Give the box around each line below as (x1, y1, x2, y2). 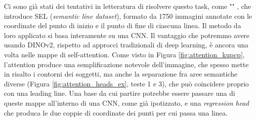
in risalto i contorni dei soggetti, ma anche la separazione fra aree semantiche (4, 69, 238, 79)
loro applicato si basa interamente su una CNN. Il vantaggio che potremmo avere (4, 30, 250, 40)
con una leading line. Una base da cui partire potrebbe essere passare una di (4, 88, 235, 98)
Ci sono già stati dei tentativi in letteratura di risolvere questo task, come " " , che (4, 1, 251, 11)
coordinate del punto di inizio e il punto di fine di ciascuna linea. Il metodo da (4, 20, 241, 31)
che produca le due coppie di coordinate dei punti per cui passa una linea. (4, 107, 228, 118)
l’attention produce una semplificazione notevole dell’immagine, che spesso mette (4, 59, 249, 69)
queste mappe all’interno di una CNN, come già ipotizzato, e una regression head (4, 97, 249, 108)
